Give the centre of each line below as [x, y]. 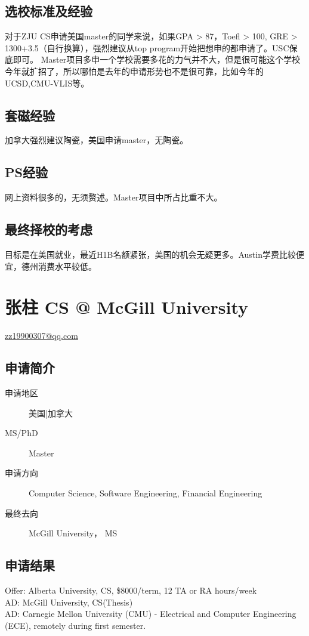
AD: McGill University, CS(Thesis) [69, 602]
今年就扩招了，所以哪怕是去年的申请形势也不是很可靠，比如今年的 [134, 71]
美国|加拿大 [51, 413]
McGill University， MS [73, 533]
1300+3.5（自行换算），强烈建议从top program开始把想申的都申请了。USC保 [151, 47]
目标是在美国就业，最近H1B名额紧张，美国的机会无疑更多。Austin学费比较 [150, 254]
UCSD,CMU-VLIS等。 [47, 83]
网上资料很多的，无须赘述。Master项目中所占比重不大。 [114, 197]
